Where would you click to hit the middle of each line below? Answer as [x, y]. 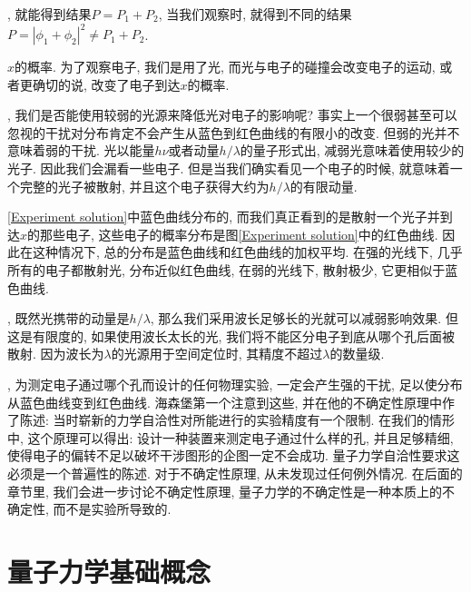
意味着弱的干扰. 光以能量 [81, 150]
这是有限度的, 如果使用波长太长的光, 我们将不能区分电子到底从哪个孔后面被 [231, 335]
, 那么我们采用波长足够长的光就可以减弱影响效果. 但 [304, 318]
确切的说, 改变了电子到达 [106, 84]
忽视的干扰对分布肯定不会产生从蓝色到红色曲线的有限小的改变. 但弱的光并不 [234, 132]
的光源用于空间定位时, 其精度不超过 [217, 354]
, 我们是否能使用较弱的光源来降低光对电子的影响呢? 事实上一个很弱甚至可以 [232, 115]
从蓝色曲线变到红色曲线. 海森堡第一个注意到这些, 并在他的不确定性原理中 [225, 402]
